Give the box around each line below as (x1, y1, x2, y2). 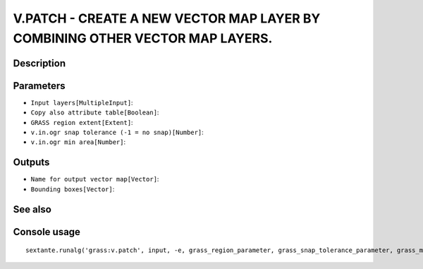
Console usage (13, 226, 81, 238)
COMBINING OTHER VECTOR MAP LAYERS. (13, 30, 273, 46)
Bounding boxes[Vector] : (30, 184, 115, 193)
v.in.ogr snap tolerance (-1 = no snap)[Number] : (30, 128, 204, 137)
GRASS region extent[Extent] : (30, 118, 133, 126)
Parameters (13, 80, 66, 92)
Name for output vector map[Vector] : (30, 175, 159, 184)
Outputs (13, 156, 50, 169)
